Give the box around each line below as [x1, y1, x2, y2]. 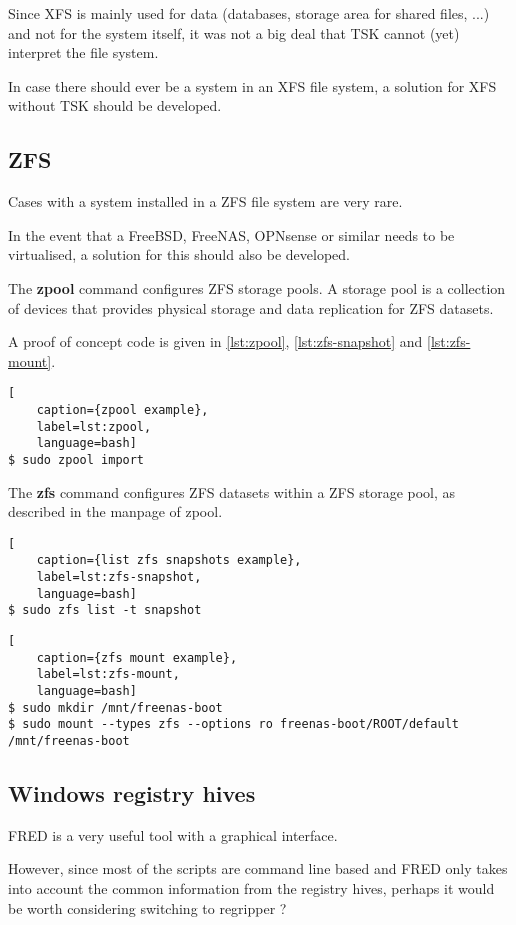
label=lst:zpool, [36, 419, 152, 434]
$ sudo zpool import [8, 452, 145, 467]
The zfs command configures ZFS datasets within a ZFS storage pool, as [8, 481, 456, 502]
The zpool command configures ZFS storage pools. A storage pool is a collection [8, 277, 506, 298]
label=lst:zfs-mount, [36, 667, 180, 682]
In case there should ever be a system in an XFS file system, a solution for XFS [8, 75, 497, 96]
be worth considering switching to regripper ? [8, 897, 287, 918]
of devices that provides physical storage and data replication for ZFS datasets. [8, 297, 494, 318]
